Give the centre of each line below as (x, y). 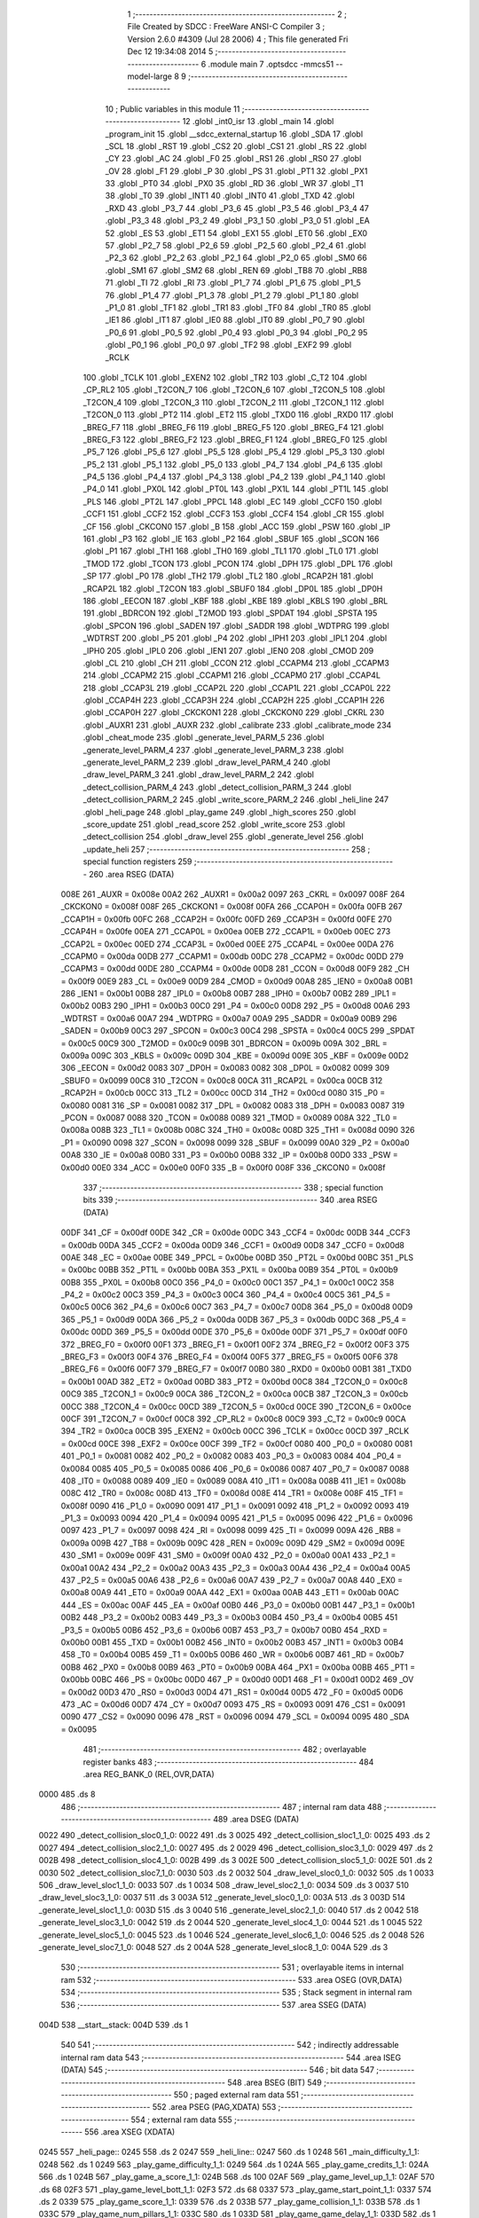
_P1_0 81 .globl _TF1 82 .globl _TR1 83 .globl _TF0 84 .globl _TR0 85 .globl (238, 307)
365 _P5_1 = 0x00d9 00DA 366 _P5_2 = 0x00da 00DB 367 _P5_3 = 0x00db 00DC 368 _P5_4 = (234, 1319)
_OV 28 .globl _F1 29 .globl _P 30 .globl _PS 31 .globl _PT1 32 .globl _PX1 (236, 171)
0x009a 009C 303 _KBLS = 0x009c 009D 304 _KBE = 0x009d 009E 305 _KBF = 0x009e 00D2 (235, 1056)
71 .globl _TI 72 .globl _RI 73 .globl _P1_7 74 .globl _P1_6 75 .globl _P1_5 (233, 283)
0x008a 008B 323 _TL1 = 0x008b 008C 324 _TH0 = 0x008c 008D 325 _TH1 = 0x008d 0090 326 (238, 1130)
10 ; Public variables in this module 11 (173, 109)
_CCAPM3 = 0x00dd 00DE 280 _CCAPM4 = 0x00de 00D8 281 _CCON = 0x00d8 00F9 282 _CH (235, 969)
